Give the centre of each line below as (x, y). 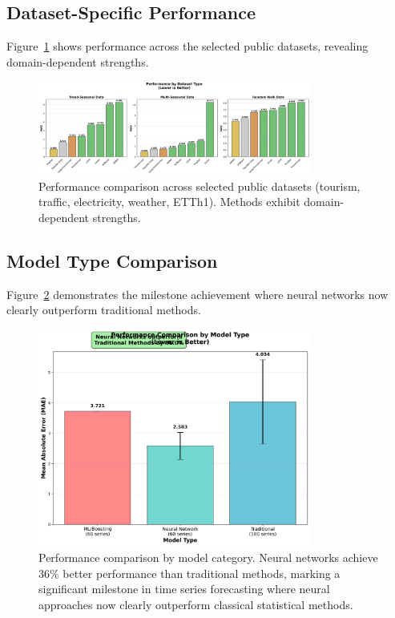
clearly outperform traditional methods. (104, 310)
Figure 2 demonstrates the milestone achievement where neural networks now (197, 294)
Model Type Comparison (112, 260)
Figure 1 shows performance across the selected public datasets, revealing (187, 46)
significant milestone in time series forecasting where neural (184, 589)
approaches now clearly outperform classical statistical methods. (196, 604)
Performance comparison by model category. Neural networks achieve (208, 557)
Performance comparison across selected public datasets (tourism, (200, 186)
